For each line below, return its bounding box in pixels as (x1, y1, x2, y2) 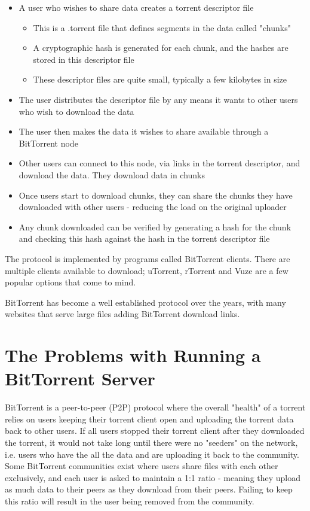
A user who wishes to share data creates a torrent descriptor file (19, 1, 254, 13)
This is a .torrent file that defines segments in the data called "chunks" (33, 21, 291, 34)
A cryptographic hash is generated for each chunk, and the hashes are (33, 41, 288, 54)
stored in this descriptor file (33, 53, 134, 65)
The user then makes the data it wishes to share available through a (19, 125, 269, 138)
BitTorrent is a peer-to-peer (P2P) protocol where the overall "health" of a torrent (5, 401, 306, 413)
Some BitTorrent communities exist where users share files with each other (5, 460, 278, 472)
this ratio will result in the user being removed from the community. (5, 494, 254, 507)
